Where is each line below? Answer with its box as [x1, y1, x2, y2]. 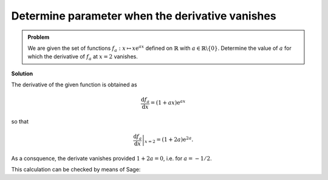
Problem [27, 33, 50, 41]
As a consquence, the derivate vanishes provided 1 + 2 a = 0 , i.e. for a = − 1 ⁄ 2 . [11, 154, 212, 162]
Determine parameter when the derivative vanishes [11, 9, 276, 22]
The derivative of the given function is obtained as [11, 81, 137, 88]
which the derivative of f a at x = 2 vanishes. [27, 53, 138, 62]
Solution [11, 70, 33, 77]
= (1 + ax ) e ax [150, 99, 186, 106]
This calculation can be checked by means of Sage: [11, 165, 141, 173]
